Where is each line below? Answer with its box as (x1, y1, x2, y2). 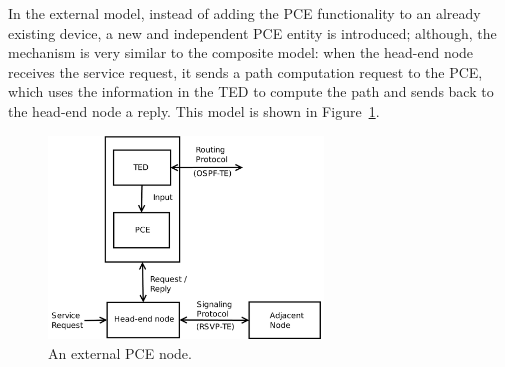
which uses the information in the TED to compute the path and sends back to (8, 81, 494, 102)
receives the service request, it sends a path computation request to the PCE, (8, 61, 483, 82)
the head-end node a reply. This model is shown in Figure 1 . (8, 100, 380, 121)
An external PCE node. (48, 342, 192, 363)
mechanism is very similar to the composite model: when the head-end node (8, 42, 474, 63)
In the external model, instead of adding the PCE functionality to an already (8, 3, 481, 23)
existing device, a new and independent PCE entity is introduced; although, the (8, 22, 497, 43)
